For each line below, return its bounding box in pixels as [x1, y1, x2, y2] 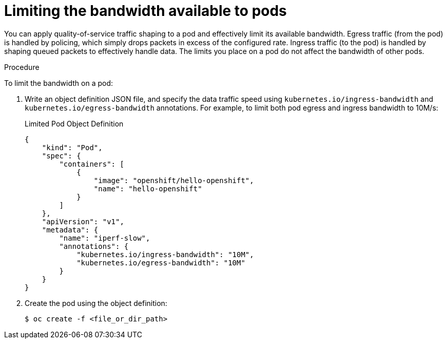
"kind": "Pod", [42, 143, 103, 152]
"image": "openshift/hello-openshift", [93, 176, 254, 185]
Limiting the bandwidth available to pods [4, 2, 287, 20]
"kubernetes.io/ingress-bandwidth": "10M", [76, 250, 254, 259]
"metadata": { [42, 225, 99, 234]
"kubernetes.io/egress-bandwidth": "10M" [76, 258, 245, 267]
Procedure [4, 62, 40, 71]
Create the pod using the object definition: [25, 298, 167, 308]
